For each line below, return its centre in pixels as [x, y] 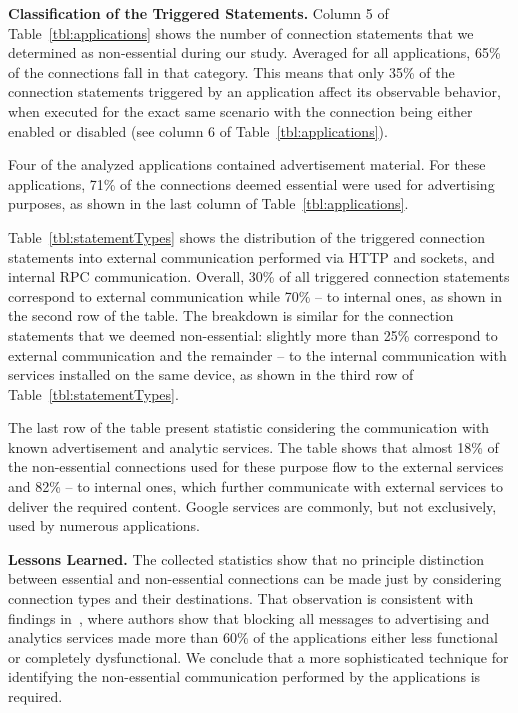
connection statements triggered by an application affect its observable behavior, [254, 91]
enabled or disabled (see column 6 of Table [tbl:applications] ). [198, 130]
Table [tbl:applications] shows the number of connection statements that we [241, 32]
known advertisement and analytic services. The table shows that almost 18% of [253, 446]
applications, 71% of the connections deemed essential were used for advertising [251, 183]
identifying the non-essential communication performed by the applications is [244, 676]
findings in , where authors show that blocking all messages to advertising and [249, 617]
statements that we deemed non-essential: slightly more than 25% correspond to [253, 334]
